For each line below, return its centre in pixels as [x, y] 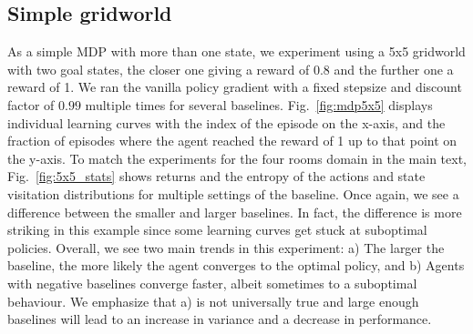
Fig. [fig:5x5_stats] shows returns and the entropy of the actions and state [216, 176]
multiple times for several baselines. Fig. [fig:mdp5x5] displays [259, 104]
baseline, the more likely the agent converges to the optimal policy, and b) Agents [236, 265]
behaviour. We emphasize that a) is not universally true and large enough [213, 301]
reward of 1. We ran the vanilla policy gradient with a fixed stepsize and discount [235, 87]
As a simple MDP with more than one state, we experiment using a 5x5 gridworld [236, 51]
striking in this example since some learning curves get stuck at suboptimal [217, 230]
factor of [31, 104]
